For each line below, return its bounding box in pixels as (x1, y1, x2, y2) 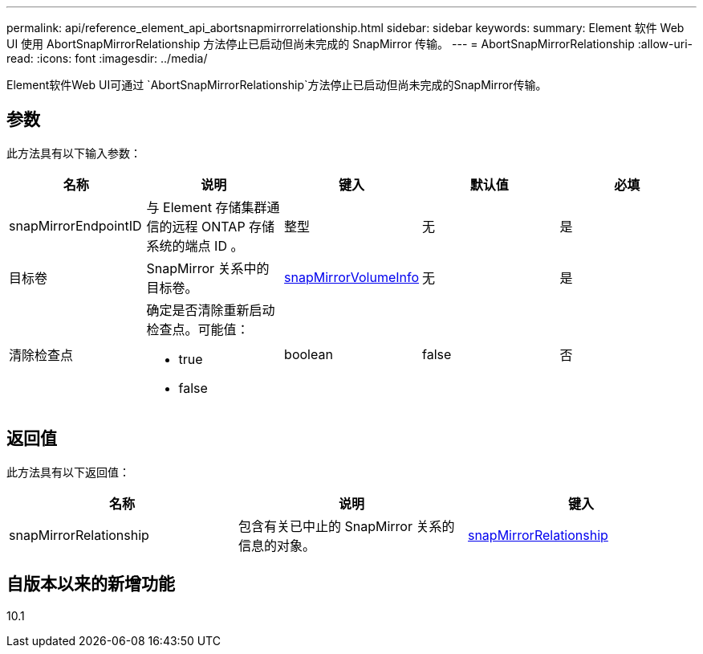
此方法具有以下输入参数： (6, 145, 141, 160)
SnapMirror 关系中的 (146, 260, 270, 276)
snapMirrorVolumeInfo (284, 268, 420, 285)
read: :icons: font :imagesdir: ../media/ (6, 51, 208, 65)
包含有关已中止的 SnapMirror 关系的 (238, 517, 455, 534)
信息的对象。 (238, 537, 315, 554)
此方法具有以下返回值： (6, 464, 130, 479)
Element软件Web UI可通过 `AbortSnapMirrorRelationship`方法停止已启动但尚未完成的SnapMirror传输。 (6, 78, 547, 92)
